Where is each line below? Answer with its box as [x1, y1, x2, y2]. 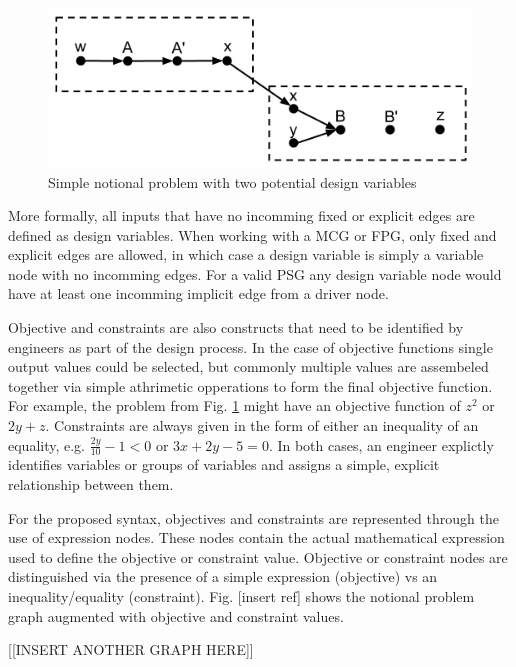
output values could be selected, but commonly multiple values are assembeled [8, 356, 489, 377]
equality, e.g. [8, 434, 86, 455]
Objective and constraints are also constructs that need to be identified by [8, 317, 464, 338]
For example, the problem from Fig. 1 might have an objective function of [8, 395, 461, 416]
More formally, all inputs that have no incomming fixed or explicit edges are [8, 205, 475, 226]
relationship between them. [8, 474, 174, 495]
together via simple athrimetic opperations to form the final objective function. [8, 375, 493, 396]
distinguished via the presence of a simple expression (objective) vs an [8, 566, 438, 587]
